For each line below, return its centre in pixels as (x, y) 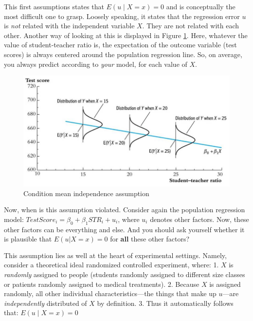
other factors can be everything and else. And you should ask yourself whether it (124, 229)
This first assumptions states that (54, 6)
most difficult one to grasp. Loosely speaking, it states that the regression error (122, 16)
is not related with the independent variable (69, 26)
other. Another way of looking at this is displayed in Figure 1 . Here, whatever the (126, 35)
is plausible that (28, 239)
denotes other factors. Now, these (199, 219)
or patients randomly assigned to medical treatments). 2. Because (102, 284)
